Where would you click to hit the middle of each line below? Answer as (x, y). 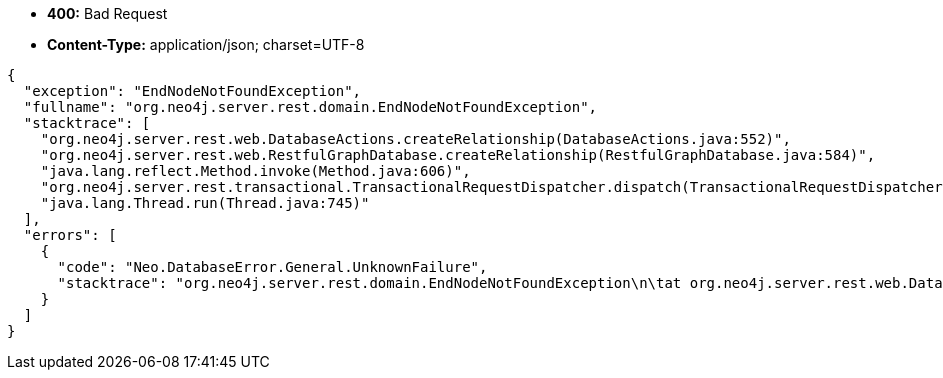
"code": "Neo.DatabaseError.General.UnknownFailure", (272, 267)
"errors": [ (70, 235)
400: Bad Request (107, 13)
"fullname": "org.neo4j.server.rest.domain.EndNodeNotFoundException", (310, 107)
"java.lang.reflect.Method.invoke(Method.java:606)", (255, 171)
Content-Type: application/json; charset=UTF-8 (206, 44)
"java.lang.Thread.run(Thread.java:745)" (205, 203)
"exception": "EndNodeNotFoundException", (192, 91)
